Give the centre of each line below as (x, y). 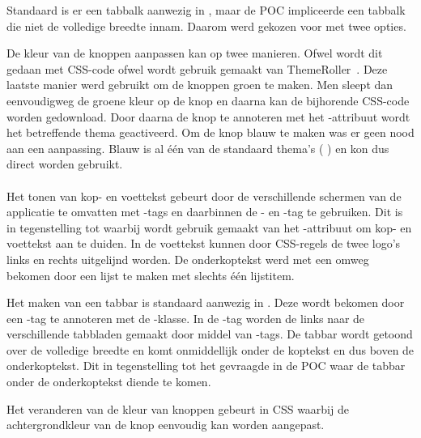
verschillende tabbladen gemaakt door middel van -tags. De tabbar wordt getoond (210, 334)
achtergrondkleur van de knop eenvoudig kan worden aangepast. (166, 425)
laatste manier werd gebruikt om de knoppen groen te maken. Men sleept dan (200, 85)
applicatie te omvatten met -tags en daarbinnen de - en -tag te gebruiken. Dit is (205, 212)
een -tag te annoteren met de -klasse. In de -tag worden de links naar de (186, 318)
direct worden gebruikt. (65, 164)
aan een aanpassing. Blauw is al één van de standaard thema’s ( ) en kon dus (198, 148)
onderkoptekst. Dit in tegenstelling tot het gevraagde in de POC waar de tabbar (206, 366)
